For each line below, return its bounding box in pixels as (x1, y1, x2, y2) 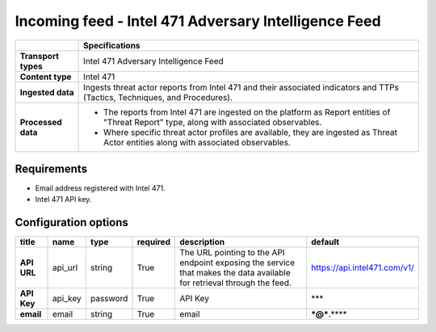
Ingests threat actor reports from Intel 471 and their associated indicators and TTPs (83, 82, 400, 93)
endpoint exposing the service (178, 257, 296, 268)
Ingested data (19, 86, 74, 98)
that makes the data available (178, 267, 291, 279)
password (90, 293, 128, 305)
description (178, 237, 225, 248)
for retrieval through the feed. (178, 277, 292, 288)
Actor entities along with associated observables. (103, 137, 291, 148)
